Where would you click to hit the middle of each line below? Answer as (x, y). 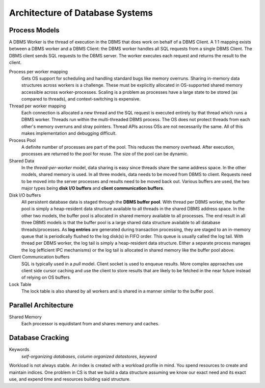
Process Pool (23, 140)
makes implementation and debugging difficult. (69, 133)
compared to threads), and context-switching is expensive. (81, 99)
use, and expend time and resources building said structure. (70, 379)
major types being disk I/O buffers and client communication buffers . (93, 188)
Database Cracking (39, 338)
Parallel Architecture (41, 305)
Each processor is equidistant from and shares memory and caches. (90, 324)
